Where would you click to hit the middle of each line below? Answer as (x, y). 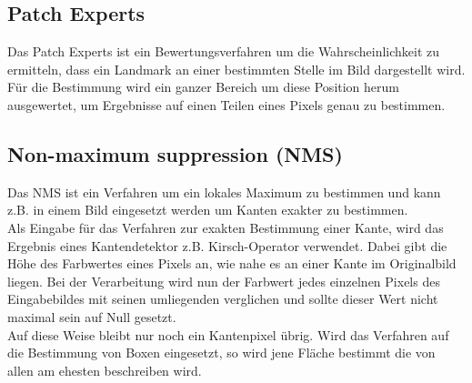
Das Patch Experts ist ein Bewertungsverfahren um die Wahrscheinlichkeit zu (224, 51)
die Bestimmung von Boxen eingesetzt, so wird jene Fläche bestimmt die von (221, 353)
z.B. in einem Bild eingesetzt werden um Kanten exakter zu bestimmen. (208, 210)
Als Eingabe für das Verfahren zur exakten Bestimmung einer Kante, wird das (226, 227)
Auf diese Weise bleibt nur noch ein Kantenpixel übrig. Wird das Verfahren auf (228, 334)
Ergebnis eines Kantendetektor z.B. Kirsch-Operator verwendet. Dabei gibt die (227, 245)
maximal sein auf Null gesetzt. (92, 316)
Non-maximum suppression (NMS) (175, 153)
